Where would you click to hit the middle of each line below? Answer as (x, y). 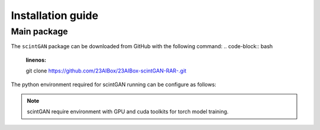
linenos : (36, 60)
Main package (39, 31)
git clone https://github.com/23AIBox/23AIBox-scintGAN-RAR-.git (106, 71)
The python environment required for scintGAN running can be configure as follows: (113, 84)
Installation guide (55, 15)
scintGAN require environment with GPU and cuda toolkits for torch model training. (128, 112)
